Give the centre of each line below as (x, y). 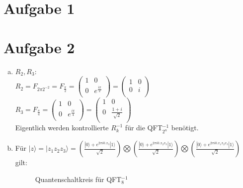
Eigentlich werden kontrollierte (62, 128)
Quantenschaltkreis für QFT (78, 179)
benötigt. (185, 128)
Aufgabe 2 (39, 47)
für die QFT (144, 128)
